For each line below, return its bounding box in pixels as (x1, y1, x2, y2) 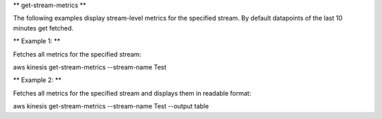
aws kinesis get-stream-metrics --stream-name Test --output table (13, 102, 209, 110)
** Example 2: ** (13, 76, 62, 84)
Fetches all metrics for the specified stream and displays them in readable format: (13, 89, 251, 97)
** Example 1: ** (13, 37, 60, 45)
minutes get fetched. (13, 23, 74, 32)
